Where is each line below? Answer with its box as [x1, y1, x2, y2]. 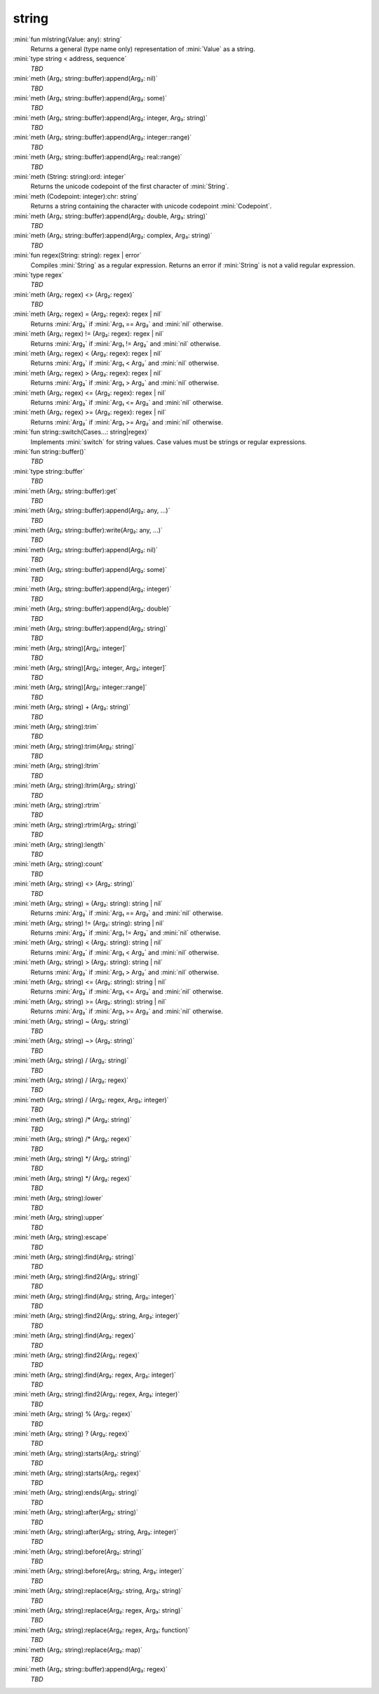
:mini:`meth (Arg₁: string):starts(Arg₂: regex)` [13, 1469, 142, 1477]
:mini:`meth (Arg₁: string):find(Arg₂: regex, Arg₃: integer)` [13, 1370, 177, 1379]
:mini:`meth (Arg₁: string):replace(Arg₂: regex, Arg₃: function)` [13, 1625, 190, 1634]
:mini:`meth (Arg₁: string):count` [13, 860, 105, 868]
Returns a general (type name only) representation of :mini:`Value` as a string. [30, 44, 255, 53]
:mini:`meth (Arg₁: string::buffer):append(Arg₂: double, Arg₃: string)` [13, 211, 208, 220]
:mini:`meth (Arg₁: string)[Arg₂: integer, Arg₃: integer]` [13, 663, 167, 672]
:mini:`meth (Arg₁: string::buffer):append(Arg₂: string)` [13, 624, 168, 632]
